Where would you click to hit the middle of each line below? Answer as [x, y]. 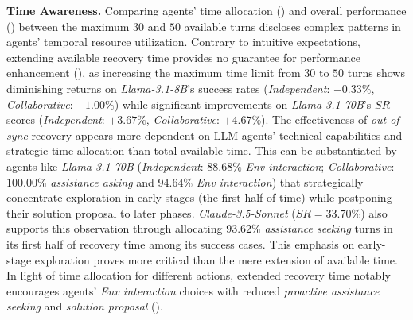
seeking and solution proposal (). [85, 306]
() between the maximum [68, 26]
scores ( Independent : [56, 120]
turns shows [376, 73]
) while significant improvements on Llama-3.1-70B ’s [243, 104]
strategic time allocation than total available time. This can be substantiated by [202, 150]
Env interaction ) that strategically [280, 181]
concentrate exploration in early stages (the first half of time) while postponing [199, 197]
